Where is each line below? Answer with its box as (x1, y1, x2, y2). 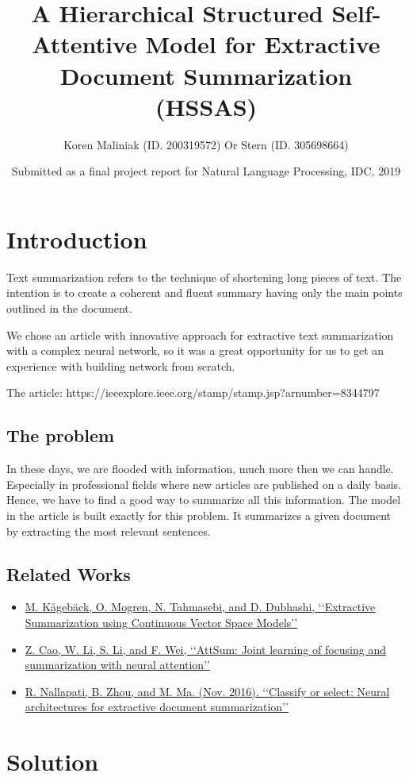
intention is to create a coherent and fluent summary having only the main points (6, 284, 403, 301)
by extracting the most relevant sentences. (6, 522, 211, 539)
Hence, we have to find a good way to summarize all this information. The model (6, 491, 401, 508)
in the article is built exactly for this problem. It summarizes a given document (6, 506, 392, 523)
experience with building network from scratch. (6, 357, 235, 374)
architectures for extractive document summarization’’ (25, 698, 289, 715)
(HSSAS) (155, 90, 258, 122)
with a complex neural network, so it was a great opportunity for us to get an (6, 342, 384, 359)
